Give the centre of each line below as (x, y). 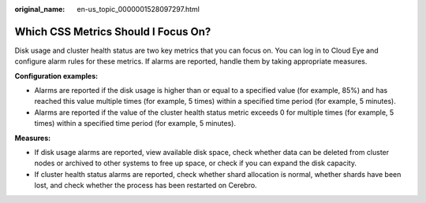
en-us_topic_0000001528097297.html (138, 9)
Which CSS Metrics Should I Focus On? (113, 31)
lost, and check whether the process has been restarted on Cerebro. (146, 186)
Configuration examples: (56, 76)
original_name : (40, 9)
